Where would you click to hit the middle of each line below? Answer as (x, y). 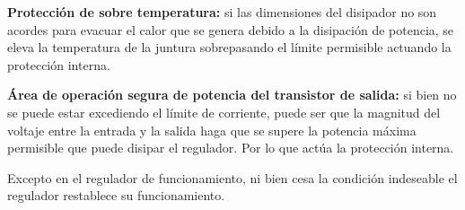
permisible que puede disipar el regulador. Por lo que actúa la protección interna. (231, 148)
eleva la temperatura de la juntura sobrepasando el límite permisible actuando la (229, 47)
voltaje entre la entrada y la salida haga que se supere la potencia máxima (212, 130)
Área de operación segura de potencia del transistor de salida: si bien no (232, 95)
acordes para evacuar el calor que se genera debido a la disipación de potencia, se (231, 29)
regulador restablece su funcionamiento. (116, 195)
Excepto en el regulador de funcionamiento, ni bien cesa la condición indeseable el (232, 177)
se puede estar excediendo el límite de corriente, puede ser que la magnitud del (224, 112)
